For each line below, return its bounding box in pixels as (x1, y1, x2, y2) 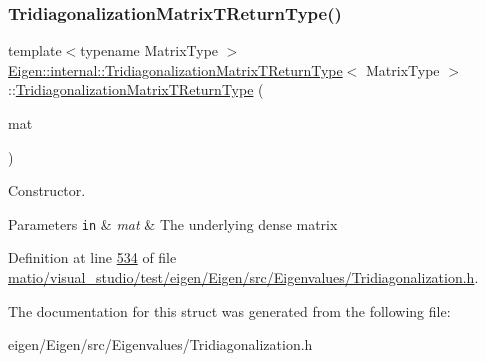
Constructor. (8, 180, 86, 201)
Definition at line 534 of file (8, 247, 177, 268)
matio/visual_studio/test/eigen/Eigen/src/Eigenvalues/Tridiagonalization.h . (8, 267, 479, 288)
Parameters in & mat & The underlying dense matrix (8, 213, 338, 234)
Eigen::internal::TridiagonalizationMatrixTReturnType (8, 59, 343, 80)
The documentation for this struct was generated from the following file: (8, 300, 451, 321)
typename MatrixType (80, 40, 219, 61)
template (8, 40, 62, 61)
